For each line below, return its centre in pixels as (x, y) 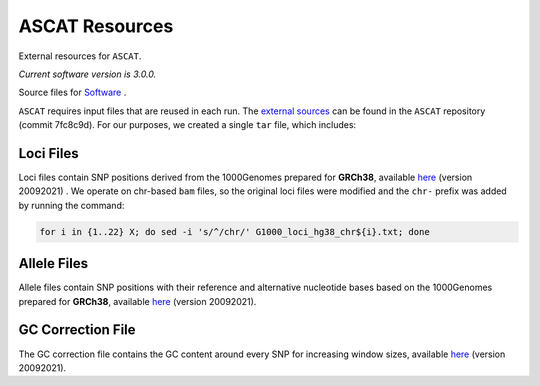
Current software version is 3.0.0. (87, 74)
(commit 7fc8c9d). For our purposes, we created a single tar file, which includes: (187, 125)
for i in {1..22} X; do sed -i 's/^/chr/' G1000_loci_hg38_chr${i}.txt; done (234, 231)
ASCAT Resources (96, 26)
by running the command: (71, 205)
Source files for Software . (72, 92)
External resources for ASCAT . (80, 56)
